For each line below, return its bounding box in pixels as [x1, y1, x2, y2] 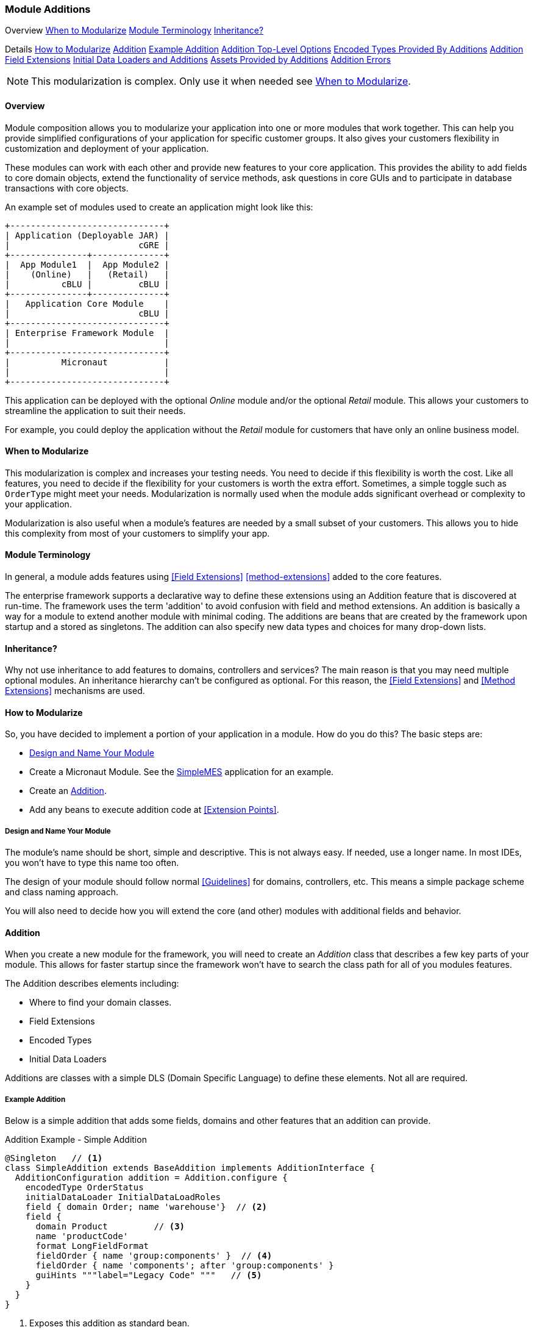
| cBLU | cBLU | [5, 279, 169, 289]
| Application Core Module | [5, 298, 169, 309]
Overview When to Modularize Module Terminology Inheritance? [5, 25, 264, 36]
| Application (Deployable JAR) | [5, 230, 169, 240]
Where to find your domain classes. [29, 997, 172, 1008]
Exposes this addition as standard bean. [29, 1318, 190, 1329]
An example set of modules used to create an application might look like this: [5, 201, 313, 212]
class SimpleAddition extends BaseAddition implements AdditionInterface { [5, 1163, 375, 1173]
